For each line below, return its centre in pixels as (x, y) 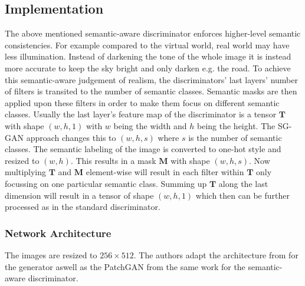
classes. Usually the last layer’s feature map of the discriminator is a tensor (141, 114)
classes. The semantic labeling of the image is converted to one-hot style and (143, 149)
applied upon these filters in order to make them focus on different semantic (142, 102)
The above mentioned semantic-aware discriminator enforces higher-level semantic (153, 33)
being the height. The (236, 125)
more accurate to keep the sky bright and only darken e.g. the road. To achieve (148, 68)
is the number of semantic (235, 137)
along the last (243, 183)
